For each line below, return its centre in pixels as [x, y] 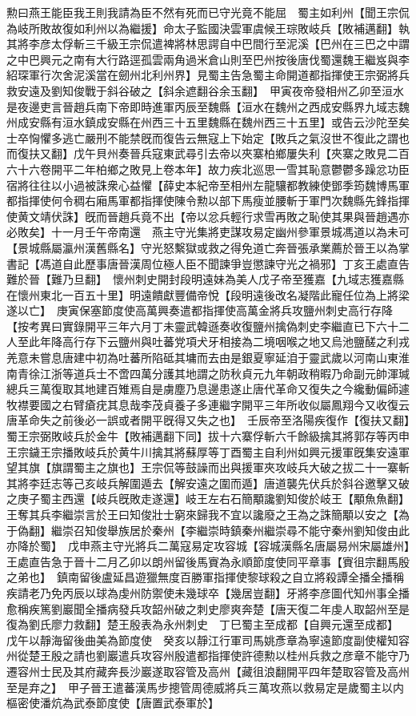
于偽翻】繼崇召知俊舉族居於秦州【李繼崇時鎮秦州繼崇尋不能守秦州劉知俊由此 [208, 530]
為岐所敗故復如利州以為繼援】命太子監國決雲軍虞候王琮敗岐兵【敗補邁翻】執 [208, 28]
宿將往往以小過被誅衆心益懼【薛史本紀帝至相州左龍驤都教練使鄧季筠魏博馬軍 [208, 185]
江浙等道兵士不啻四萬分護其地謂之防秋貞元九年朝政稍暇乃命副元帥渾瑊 [224, 373]
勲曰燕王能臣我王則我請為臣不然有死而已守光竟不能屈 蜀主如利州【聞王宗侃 [208, 12]
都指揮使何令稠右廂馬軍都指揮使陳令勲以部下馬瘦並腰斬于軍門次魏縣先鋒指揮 [208, 201]
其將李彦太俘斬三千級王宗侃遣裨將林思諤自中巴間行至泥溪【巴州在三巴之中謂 [208, 44]
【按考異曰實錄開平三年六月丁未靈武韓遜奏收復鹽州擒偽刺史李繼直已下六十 [202, 326]
